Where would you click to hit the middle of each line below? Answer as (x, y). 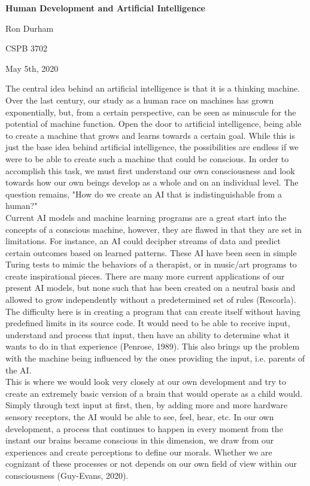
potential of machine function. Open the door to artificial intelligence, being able (154, 124)
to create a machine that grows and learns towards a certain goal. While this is (150, 135)
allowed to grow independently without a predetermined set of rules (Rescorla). (151, 300)
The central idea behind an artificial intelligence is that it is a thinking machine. (153, 88)
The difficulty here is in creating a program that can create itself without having (153, 311)
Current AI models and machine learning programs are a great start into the (146, 217)
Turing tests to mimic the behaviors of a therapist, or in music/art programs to (151, 264)
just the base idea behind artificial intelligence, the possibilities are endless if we (152, 147)
